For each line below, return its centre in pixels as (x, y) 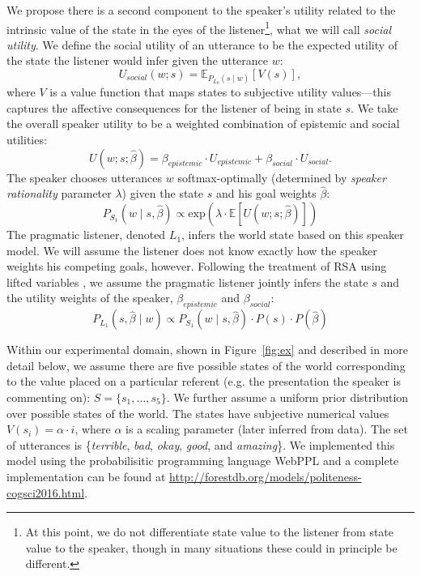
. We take (374, 107)
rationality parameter (59, 193)
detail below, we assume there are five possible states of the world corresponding (206, 365)
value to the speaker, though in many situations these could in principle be (211, 547)
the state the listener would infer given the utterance (138, 60)
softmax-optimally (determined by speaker (282, 177)
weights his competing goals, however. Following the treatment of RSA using (197, 266)
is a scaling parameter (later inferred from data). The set (267, 429)
